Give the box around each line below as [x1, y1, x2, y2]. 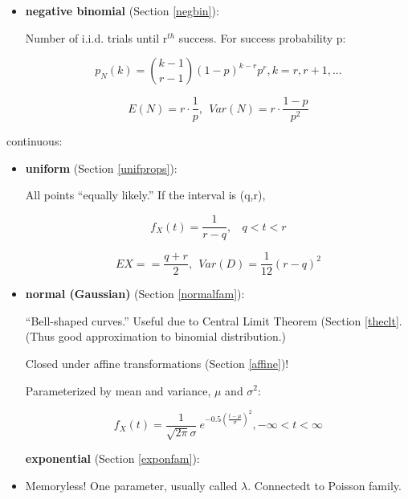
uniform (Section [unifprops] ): [25, 159, 177, 176]
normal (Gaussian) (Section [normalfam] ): [25, 285, 245, 302]
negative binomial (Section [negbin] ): [25, 2, 219, 18]
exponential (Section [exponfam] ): [25, 450, 200, 467]
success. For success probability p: [178, 29, 346, 46]
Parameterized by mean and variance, [25, 382, 211, 399]
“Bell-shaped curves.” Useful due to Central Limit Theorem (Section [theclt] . [25, 312, 402, 329]
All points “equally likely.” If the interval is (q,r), [25, 186, 266, 203]
